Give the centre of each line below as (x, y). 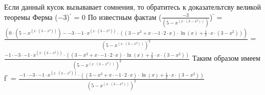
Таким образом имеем (226, 58)
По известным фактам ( (125, 17)
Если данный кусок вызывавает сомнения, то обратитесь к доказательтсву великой (132, 7)
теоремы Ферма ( (31, 17)
